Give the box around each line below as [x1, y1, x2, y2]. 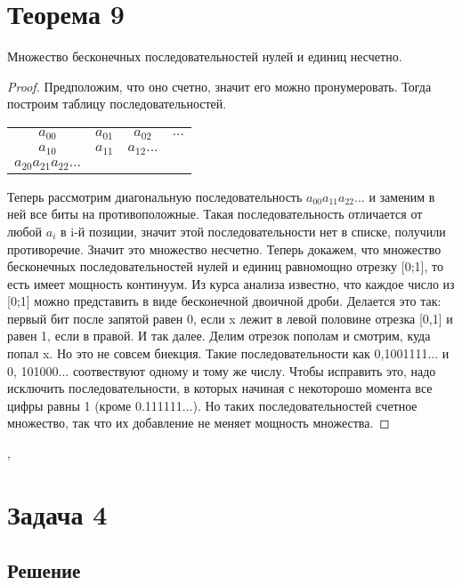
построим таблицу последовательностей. [7, 94, 227, 113]
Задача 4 [7, 495, 108, 532]
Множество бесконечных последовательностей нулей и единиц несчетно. [7, 47, 402, 66]
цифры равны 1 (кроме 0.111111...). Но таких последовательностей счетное [7, 396, 417, 414]
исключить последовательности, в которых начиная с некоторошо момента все [7, 379, 433, 397]
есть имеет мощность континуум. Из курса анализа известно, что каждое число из [7, 274, 455, 292]
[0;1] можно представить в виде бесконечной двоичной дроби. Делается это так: [7, 292, 442, 310]
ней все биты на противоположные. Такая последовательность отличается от [7, 204, 423, 223]
